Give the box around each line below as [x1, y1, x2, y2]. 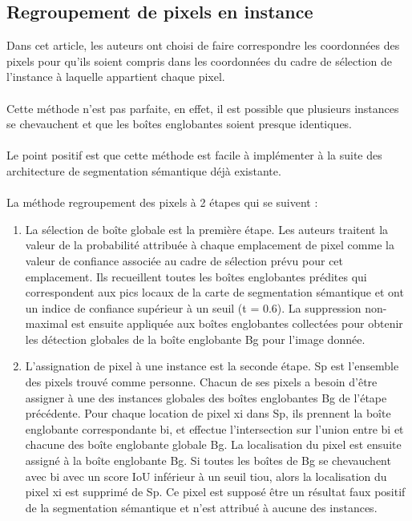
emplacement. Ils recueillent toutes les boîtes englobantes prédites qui [25, 268, 367, 285]
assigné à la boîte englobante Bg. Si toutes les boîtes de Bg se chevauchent [25, 452, 391, 469]
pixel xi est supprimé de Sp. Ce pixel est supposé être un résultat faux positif [25, 483, 406, 500]
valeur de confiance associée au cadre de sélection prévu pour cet [25, 252, 344, 269]
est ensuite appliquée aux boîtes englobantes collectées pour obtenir [71, 315, 403, 332]
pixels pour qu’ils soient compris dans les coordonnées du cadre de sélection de [6, 52, 393, 69]
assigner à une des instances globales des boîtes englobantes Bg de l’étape [25, 389, 387, 406]
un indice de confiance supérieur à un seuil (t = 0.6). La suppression [25, 299, 362, 316]
